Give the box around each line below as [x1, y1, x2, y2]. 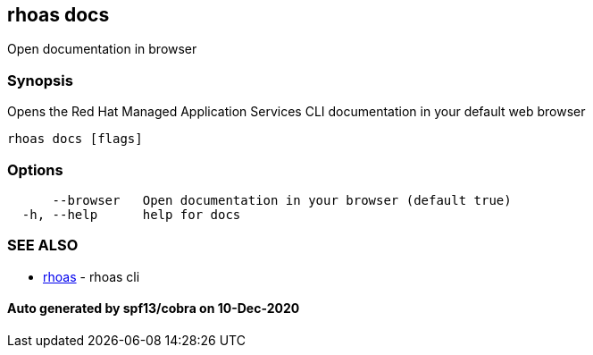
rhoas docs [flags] [7, 131, 143, 147]
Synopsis [7, 71, 73, 89]
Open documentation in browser [7, 41, 197, 57]
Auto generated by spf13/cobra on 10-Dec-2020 [7, 300, 300, 317]
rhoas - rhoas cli [43, 268, 140, 284]
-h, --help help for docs [21, 207, 241, 222]
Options [7, 160, 63, 179]
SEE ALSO [7, 236, 79, 255]
